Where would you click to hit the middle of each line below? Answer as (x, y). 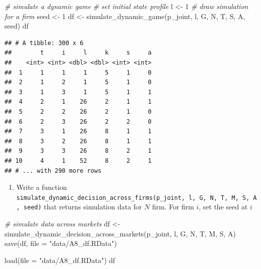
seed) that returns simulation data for (83, 207)
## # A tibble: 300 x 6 (44, 43)
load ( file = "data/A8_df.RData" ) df (60, 260)
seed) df (17, 26)
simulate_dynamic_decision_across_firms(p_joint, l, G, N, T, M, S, (133, 198)
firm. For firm (173, 207)
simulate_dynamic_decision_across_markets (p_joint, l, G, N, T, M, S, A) (120, 233)
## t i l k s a (78, 53)
